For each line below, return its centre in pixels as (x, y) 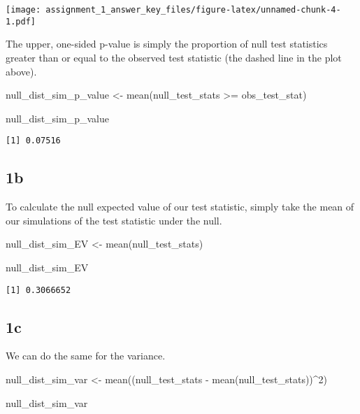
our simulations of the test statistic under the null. (114, 220)
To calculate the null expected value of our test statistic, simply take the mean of (180, 207)
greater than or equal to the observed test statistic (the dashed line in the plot (174, 57)
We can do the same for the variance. (86, 356)
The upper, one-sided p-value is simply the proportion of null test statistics (167, 44)
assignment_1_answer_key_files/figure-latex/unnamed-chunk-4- (193, 10)
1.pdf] (21, 21)
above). (21, 71)
